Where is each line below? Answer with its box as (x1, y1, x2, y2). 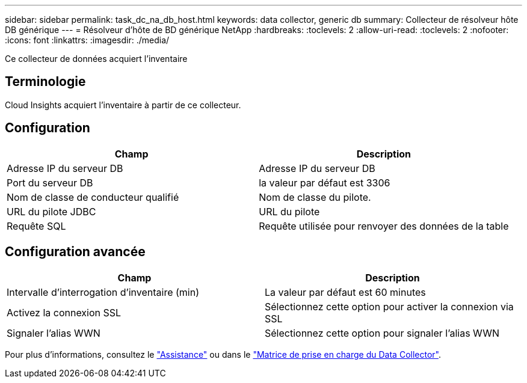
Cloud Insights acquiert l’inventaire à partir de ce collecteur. (5, 99, 241, 110)
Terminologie (5, 74, 86, 90)
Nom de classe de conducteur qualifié (7, 191, 179, 203)
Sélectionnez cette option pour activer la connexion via (265, 300, 514, 313)
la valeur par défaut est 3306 (259, 176, 390, 189)
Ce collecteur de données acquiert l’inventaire (5, 54, 188, 64)
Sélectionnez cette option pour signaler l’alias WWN (265, 326, 500, 339)
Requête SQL (7, 219, 66, 232)
